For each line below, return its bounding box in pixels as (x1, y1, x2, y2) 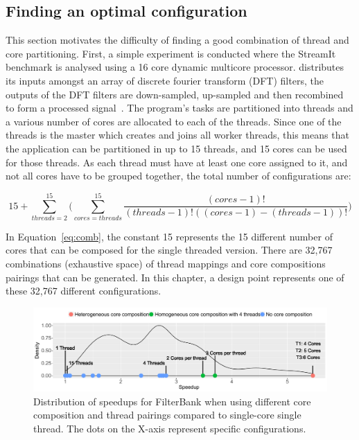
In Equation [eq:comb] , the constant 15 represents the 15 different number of (6, 229, 333, 243)
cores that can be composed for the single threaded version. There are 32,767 (6, 243, 333, 257)
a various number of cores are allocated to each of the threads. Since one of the (6, 114, 342, 128)
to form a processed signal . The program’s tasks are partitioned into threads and (6, 100, 353, 115)
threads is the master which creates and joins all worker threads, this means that (6, 127, 349, 142)
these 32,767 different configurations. (6, 283, 161, 298)
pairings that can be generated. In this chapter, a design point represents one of (6, 270, 344, 284)
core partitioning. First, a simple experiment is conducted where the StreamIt (6, 46, 336, 60)
